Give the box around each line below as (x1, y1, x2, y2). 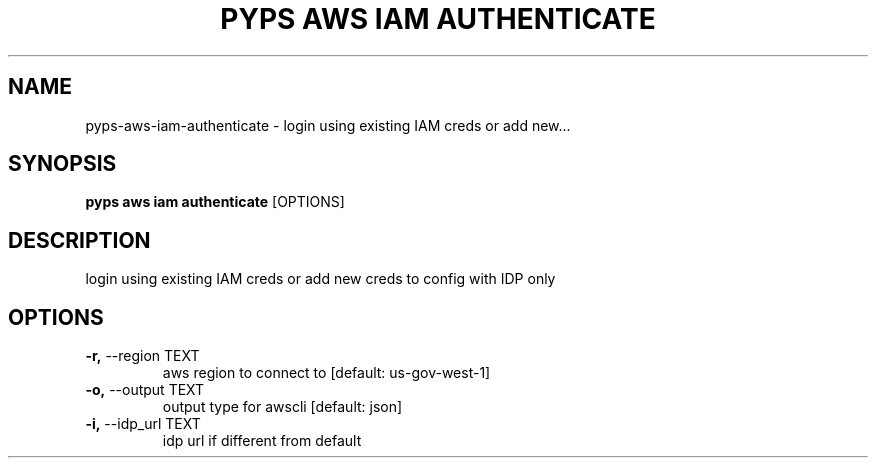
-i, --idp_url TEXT (85, 415, 201, 433)
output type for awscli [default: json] (162, 398, 403, 416)
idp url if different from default (162, 432, 362, 450)
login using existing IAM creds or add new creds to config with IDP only (85, 270, 556, 288)
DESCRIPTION (8, 227, 151, 253)
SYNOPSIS (8, 151, 117, 177)
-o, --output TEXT (85, 381, 205, 399)
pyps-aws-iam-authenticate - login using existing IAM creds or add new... (85, 116, 571, 134)
